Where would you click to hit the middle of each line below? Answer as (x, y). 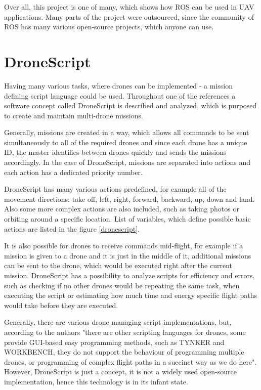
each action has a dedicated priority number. (73, 172)
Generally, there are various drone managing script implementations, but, (118, 322)
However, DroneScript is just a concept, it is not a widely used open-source (120, 372)
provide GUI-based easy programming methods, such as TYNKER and (114, 342)
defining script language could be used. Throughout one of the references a (120, 95)
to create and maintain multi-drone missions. (74, 115)
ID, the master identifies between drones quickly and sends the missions (115, 152)
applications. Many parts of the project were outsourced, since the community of (129, 16)
